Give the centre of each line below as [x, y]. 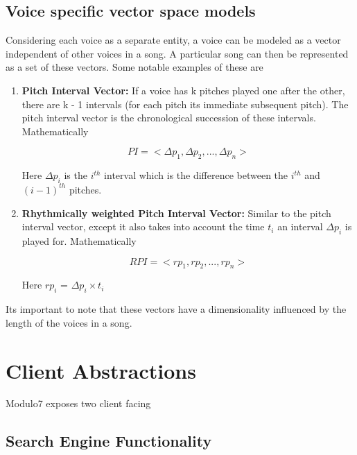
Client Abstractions [101, 370]
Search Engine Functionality [109, 441]
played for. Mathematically [79, 240]
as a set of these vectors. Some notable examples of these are [134, 67]
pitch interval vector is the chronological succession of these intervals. [169, 118]
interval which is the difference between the [196, 175]
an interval [300, 226]
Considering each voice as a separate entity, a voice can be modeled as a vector [173, 40]
